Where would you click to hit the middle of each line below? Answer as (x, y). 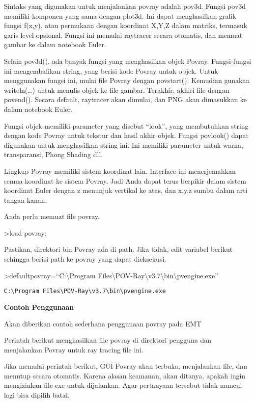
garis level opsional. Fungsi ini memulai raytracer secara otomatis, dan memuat (123, 35)
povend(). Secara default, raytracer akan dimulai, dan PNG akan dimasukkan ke (126, 99)
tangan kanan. (26, 200)
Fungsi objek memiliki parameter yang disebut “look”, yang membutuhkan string (126, 125)
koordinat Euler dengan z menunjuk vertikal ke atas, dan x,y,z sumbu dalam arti (126, 190)
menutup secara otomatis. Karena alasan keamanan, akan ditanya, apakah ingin (125, 375)
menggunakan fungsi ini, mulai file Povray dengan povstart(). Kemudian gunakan (127, 80)
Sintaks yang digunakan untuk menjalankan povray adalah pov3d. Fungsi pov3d (125, 6)
